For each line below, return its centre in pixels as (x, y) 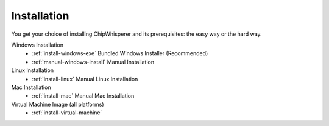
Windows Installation (37, 45)
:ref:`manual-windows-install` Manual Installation (93, 62)
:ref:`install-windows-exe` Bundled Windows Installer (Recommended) (120, 53)
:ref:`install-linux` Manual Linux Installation (85, 79)
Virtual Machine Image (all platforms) (58, 104)
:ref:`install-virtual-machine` (67, 113)
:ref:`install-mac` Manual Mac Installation (83, 96)
